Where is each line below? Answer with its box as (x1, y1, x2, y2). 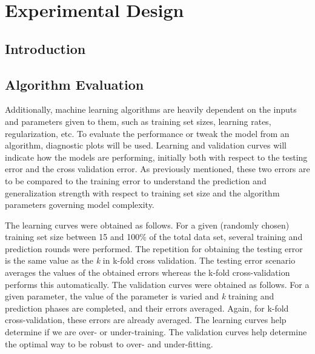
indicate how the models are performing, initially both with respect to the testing (5, 150, 308, 163)
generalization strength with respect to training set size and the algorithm (5, 186, 280, 199)
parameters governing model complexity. (5, 198, 154, 211)
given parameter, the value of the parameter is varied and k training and (5, 290, 274, 302)
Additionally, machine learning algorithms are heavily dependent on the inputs (5, 103, 297, 116)
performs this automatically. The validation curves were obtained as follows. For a (5, 278, 310, 290)
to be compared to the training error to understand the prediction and (5, 174, 267, 187)
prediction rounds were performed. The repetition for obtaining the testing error (5, 242, 303, 255)
